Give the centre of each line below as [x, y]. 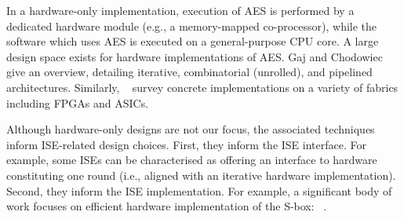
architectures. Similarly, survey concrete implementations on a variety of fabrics [202, 87]
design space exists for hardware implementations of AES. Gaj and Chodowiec [195, 56]
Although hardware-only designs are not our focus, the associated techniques [191, 129]
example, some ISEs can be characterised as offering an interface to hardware [192, 160]
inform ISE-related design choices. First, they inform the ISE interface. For [186, 144]
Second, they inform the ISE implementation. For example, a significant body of [199, 190]
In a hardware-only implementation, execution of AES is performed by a [180, 10]
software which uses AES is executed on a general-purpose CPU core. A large [193, 41]
